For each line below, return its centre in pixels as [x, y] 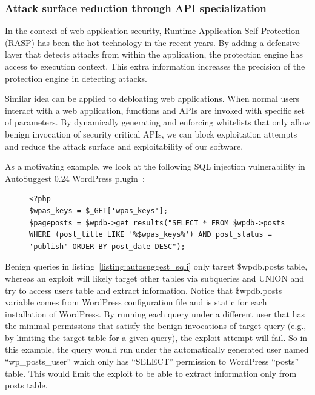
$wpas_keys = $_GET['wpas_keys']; [99, 211]
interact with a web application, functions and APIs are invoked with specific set [155, 110]
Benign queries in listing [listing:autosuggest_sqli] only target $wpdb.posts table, [156, 266]
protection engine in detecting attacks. [76, 78]
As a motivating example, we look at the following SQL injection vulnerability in [155, 166]
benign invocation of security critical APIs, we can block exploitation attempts [151, 134]
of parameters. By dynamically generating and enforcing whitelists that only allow [157, 122]
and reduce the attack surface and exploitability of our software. [124, 146]
